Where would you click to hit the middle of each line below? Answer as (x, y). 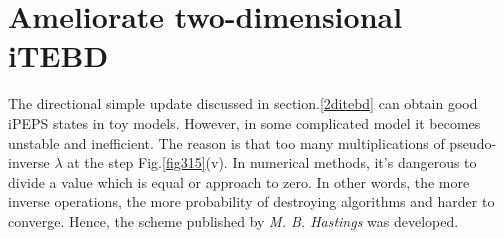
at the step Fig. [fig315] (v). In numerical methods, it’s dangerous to (272, 162)
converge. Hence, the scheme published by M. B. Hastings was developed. (233, 220)
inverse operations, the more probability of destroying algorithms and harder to (251, 201)
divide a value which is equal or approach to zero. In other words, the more (239, 181)
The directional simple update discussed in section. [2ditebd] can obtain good (243, 103)
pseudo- (473, 142)
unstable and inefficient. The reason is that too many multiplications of (226, 142)
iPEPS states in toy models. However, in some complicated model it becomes (244, 122)
